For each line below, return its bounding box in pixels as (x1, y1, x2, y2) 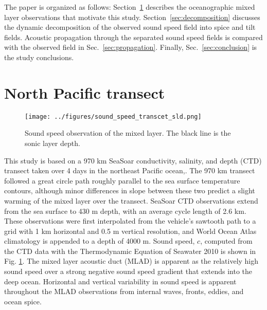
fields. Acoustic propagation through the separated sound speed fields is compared (4, 31, 263, 42)
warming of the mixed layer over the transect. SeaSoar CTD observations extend (4, 195, 258, 206)
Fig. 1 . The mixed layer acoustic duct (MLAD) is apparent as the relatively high (4, 256, 259, 266)
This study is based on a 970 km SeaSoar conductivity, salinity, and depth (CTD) (4, 155, 262, 166)
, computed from (200, 235, 253, 246)
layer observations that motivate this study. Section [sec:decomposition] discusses (4, 11, 260, 22)
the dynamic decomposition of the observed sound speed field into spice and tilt (4, 22, 256, 32)
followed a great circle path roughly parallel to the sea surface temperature (4, 175, 240, 186)
